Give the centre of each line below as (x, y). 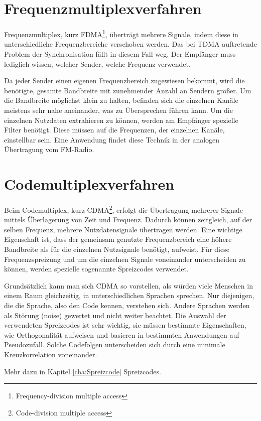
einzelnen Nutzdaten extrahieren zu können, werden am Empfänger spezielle (121, 120)
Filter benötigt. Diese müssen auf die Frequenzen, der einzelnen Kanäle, (114, 130)
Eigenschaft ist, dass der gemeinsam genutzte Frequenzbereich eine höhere (118, 239)
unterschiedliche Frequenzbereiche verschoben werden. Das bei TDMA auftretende (130, 44)
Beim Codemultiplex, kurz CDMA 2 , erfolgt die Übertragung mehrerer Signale (123, 209)
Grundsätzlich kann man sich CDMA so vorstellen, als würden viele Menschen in (128, 285)
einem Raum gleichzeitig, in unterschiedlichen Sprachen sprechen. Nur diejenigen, (129, 295)
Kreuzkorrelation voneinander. (51, 354)
